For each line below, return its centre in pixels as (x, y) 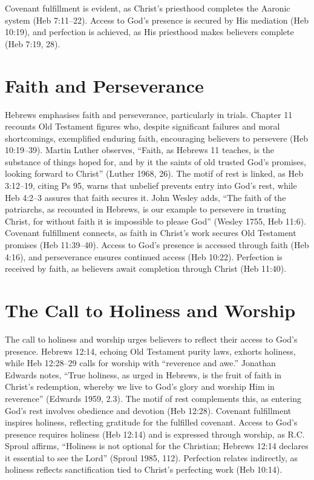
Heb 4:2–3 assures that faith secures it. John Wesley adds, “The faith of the (146, 197)
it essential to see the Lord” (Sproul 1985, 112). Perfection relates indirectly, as (151, 457)
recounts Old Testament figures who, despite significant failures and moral (142, 126)
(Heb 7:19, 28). (33, 43)
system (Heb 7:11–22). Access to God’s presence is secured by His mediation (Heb (157, 20)
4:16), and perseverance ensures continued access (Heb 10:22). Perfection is (144, 256)
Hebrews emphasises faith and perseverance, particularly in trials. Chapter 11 (149, 114)
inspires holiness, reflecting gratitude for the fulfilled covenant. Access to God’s (151, 422)
